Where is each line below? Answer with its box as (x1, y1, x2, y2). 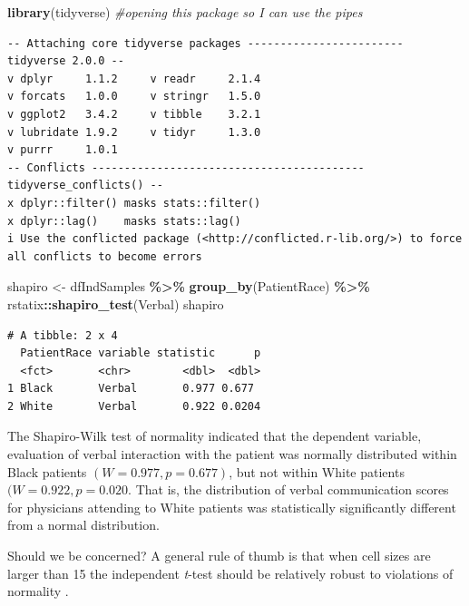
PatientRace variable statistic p (20, 347, 261, 360)
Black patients (7, 462, 87, 481)
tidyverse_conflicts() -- (7, 179, 163, 192)
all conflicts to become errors (7, 249, 202, 263)
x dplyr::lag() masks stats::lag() (7, 214, 241, 228)
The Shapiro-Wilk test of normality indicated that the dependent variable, (7, 426, 422, 445)
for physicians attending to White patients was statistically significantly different (7, 497, 456, 516)
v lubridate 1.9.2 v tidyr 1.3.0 (7, 125, 261, 139)
